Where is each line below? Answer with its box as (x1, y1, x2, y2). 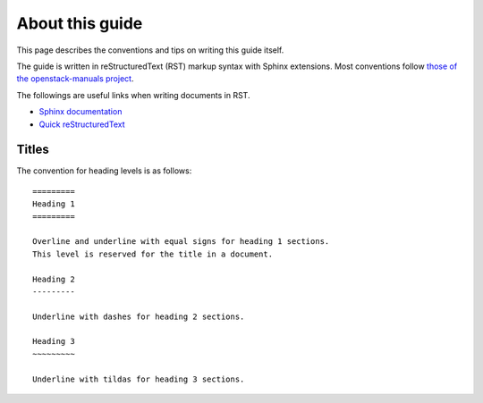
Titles (16, 142, 49, 157)
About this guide (16, 13, 143, 33)
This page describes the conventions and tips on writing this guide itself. (16, 45, 284, 55)
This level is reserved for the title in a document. (32, 248, 273, 259)
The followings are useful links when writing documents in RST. (16, 89, 250, 100)
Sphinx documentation (38, 106, 123, 117)
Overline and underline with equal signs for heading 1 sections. (32, 237, 330, 247)
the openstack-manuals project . (16, 73, 134, 84)
